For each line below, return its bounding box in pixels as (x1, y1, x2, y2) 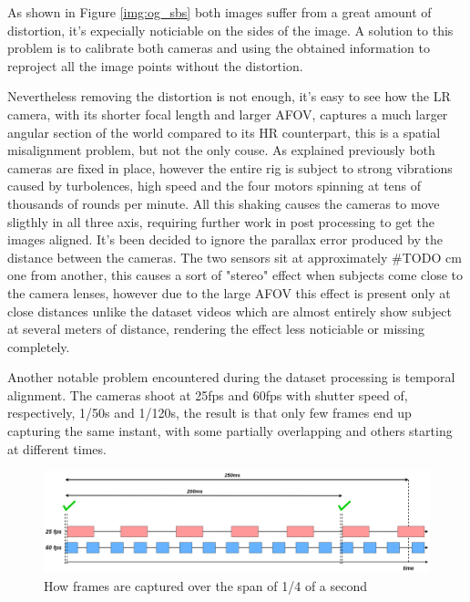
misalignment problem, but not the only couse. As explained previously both (7, 140, 435, 160)
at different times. (7, 439, 107, 458)
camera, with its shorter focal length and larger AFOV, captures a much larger (7, 104, 448, 123)
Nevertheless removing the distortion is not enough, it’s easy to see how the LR (7, 87, 451, 106)
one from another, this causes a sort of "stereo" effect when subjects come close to (7, 265, 463, 285)
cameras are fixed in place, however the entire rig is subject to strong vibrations (7, 158, 453, 177)
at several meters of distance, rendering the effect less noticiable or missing (7, 319, 424, 338)
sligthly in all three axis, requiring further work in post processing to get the (7, 212, 434, 231)
